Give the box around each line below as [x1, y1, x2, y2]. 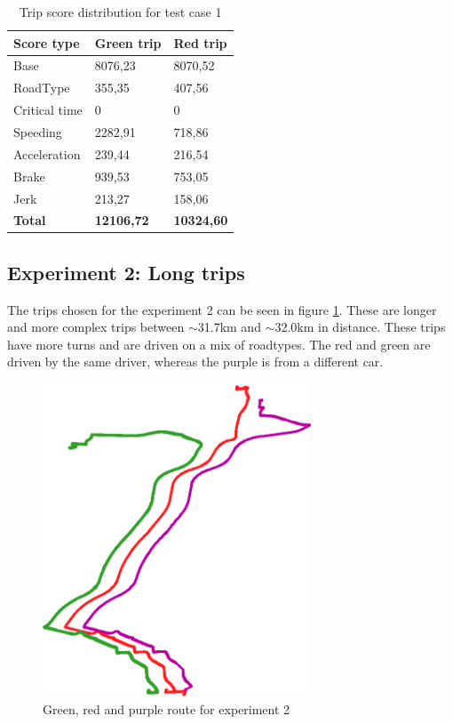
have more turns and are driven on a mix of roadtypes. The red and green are [7, 334, 431, 353]
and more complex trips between [7, 318, 185, 336]
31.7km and [197, 318, 261, 336]
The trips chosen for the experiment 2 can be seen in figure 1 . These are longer [7, 300, 437, 318]
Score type [13, 33, 80, 52]
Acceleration [13, 144, 81, 163]
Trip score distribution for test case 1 [19, 3, 222, 20]
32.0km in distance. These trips [274, 318, 446, 336]
